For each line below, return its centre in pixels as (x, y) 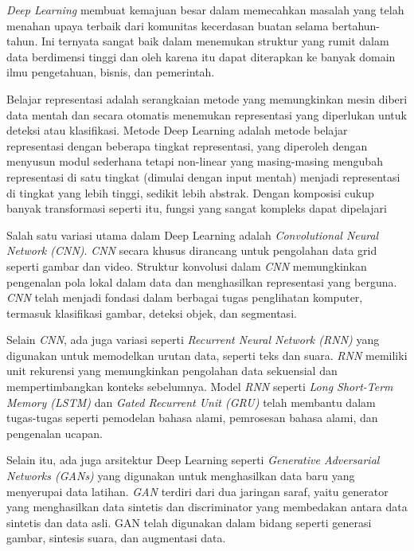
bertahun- (356, 25)
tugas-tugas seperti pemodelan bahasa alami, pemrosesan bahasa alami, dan (192, 418)
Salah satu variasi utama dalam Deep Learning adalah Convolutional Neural (193, 234)
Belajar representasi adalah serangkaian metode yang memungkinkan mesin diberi (207, 98)
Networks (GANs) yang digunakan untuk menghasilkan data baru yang (181, 476)
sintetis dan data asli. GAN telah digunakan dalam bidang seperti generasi (189, 522)
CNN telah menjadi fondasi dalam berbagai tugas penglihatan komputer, (185, 297)
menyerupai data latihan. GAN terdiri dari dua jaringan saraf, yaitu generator (197, 491)
